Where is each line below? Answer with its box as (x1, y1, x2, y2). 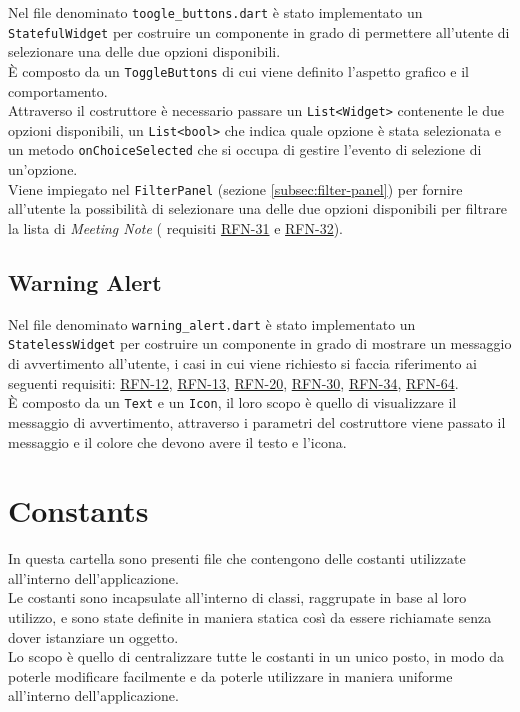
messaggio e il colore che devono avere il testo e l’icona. (8, 431, 347, 452)
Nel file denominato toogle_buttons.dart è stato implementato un (8, 2, 423, 22)
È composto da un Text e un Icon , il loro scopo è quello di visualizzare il (8, 392, 457, 413)
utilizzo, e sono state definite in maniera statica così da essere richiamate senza (8, 607, 492, 628)
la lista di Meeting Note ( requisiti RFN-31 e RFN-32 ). (8, 217, 344, 238)
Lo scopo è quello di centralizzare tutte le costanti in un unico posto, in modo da (8, 646, 504, 667)
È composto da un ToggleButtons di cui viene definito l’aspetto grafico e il (8, 60, 469, 81)
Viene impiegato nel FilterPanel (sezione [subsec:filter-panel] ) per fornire (8, 178, 463, 199)
